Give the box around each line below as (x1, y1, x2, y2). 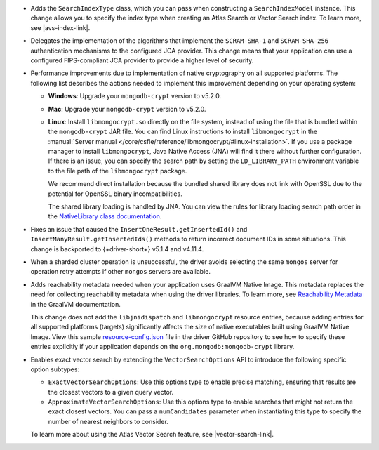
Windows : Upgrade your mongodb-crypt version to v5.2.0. (48, 92, 222, 100)
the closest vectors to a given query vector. (48, 388, 174, 396)
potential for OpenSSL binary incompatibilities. (48, 190, 182, 198)
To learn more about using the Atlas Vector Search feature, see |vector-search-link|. (30, 430, 274, 439)
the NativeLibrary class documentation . (48, 212, 162, 220)
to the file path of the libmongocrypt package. (48, 166, 187, 175)
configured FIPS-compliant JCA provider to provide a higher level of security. (30, 56, 254, 65)
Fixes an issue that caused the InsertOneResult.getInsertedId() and (30, 225, 248, 233)
